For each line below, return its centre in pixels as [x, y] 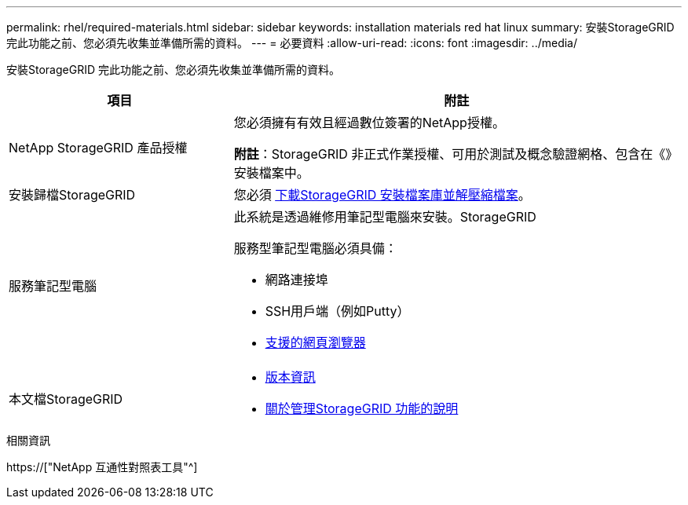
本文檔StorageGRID [66, 399]
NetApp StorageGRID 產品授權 [98, 148]
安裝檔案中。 [271, 173]
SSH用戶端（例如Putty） [337, 311]
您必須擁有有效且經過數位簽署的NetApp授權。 [369, 123]
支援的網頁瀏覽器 [315, 342]
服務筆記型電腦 [53, 286]
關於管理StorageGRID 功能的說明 [362, 408]
